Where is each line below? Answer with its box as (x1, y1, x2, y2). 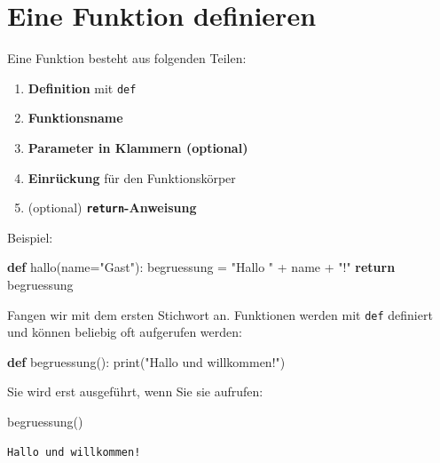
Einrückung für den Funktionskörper (27, 168, 236, 187)
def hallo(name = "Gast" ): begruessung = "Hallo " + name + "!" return (7, 258, 396, 276)
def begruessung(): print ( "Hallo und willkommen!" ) (7, 352, 286, 371)
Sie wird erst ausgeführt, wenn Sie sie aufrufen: (7, 382, 263, 401)
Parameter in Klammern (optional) (27, 138, 248, 156)
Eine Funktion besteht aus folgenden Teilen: (7, 49, 247, 68)
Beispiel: (7, 228, 53, 246)
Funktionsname (27, 108, 123, 127)
